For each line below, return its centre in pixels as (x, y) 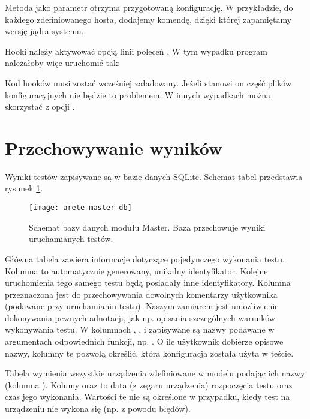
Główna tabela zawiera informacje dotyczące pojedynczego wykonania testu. (145, 258)
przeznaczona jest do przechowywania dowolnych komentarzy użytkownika (141, 294)
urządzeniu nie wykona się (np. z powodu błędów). (98, 408)
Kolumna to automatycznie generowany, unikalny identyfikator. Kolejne (136, 270)
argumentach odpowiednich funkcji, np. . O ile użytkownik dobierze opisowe (144, 341)
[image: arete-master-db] (80, 208)
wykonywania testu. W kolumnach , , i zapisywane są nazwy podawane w (140, 329)
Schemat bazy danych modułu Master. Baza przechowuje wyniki (147, 227)
